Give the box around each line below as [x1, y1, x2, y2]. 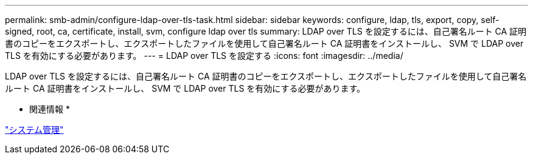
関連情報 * [29, 104, 70, 114]
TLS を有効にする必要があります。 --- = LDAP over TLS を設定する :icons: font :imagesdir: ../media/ [5, 50, 403, 61]
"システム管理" [5, 124, 64, 135]
